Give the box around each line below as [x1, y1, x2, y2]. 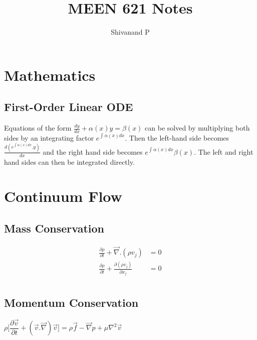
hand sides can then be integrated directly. [4, 156, 135, 167]
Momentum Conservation [4, 294, 139, 310]
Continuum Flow [4, 186, 122, 206]
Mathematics [4, 64, 96, 85]
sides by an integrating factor [4, 132, 94, 143]
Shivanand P [111, 27, 150, 37]
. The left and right [194, 146, 253, 157]
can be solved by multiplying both [145, 123, 250, 133]
